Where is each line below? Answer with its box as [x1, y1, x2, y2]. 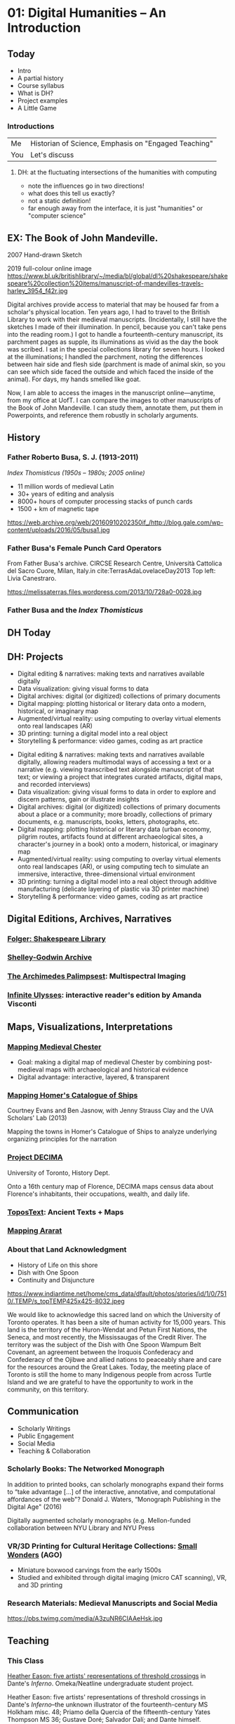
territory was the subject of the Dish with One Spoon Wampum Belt [7, 1340, 201, 1349]
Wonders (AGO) [7, 1550, 62, 1559]
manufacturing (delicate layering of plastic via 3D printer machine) [17, 884, 210, 894]
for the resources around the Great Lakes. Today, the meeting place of [7, 1363, 210, 1371]
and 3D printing [17, 1581, 63, 1590]
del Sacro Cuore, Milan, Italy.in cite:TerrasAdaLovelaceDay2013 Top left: [7, 567, 216, 575]
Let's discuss [30, 150, 74, 160]
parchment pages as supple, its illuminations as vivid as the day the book [7, 337, 219, 346]
